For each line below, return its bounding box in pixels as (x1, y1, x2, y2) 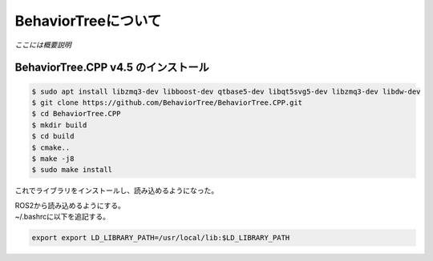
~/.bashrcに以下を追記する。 (14, 212, 111, 222)
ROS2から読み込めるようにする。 (14, 200, 126, 210)
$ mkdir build (31, 120, 87, 130)
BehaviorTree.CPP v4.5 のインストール (14, 61, 210, 74)
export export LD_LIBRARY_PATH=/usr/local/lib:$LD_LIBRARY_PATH (31, 233, 290, 243)
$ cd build (31, 132, 75, 141)
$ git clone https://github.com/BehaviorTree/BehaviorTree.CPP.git (31, 98, 303, 107)
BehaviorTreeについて (14, 12, 162, 30)
